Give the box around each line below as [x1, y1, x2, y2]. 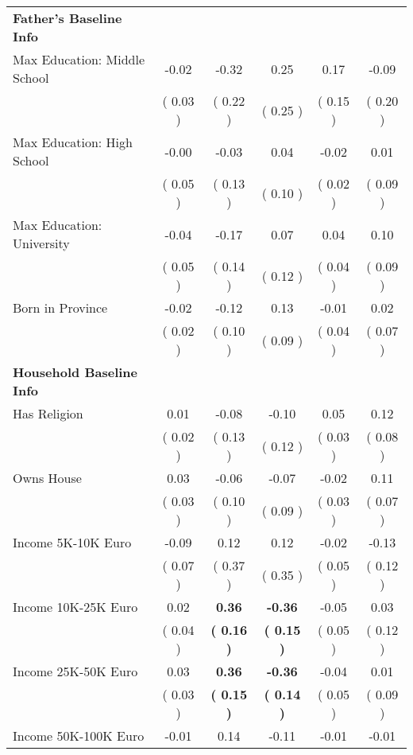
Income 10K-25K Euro [13, 597, 138, 616]
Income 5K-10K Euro [13, 533, 132, 551]
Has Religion [13, 404, 83, 422]
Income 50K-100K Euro [13, 726, 145, 745]
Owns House [13, 469, 82, 487]
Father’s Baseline [13, 9, 122, 27]
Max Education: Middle [13, 50, 145, 68]
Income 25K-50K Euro [13, 662, 138, 680]
